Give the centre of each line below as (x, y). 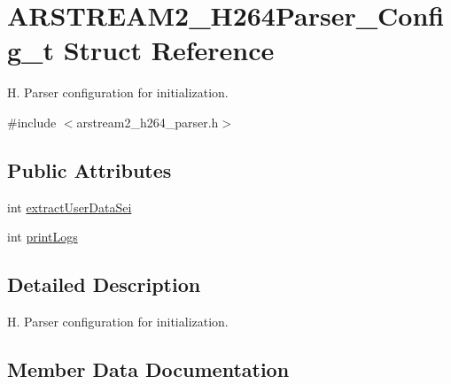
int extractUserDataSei (70, 207)
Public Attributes (89, 169)
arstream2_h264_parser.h (148, 122)
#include (32, 122)
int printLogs (43, 237)
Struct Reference (169, 50)
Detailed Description (104, 284)
